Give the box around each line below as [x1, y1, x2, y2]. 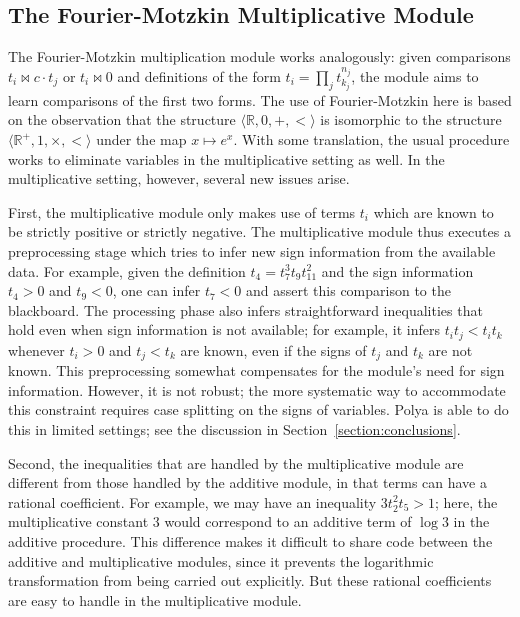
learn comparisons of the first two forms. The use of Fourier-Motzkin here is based [8, 89, 512, 110]
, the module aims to [351, 65, 479, 86]
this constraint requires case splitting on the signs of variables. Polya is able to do [8, 399, 509, 420]
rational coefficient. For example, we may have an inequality [8, 491, 377, 512]
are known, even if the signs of [180, 339, 367, 360]
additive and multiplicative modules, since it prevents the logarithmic [8, 550, 434, 571]
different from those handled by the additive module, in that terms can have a [8, 472, 487, 493]
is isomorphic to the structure [320, 109, 502, 130]
